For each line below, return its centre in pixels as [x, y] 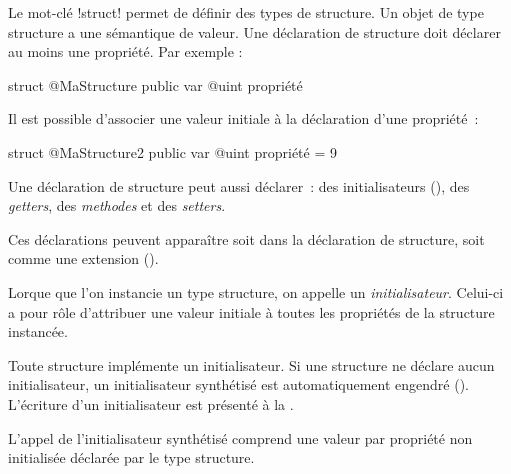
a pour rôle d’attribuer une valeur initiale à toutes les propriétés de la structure [251, 311]
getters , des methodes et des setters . [117, 205]
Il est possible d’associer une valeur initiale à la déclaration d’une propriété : [243, 118]
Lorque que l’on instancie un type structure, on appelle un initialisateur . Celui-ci [256, 291]
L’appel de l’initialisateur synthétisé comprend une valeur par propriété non [240, 437]
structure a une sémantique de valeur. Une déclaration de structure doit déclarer [254, 31]
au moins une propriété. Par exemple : [125, 51]
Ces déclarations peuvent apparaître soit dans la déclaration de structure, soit [246, 238]
